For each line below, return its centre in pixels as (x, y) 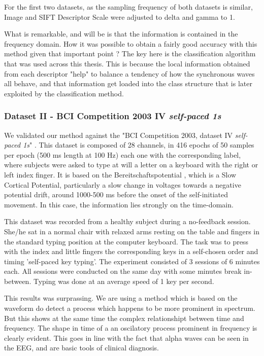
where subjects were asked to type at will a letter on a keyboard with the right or (131, 165)
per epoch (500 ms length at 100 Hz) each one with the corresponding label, (123, 154)
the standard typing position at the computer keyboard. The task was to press (126, 241)
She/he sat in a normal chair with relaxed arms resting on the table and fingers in (132, 231)
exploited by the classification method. (64, 93)
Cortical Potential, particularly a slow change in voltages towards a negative (123, 184)
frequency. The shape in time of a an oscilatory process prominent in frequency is (131, 328)
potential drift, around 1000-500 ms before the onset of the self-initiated (116, 194)
